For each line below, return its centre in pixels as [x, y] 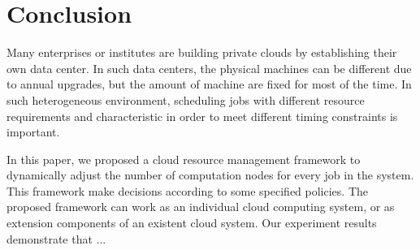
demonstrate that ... [56, 238]
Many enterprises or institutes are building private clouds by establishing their [202, 52]
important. [33, 132]
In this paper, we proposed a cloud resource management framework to [184, 159]
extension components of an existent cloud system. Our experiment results [192, 223]
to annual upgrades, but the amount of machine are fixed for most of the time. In [209, 84]
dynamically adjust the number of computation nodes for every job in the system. [210, 175]
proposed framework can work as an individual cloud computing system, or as [201, 207]
